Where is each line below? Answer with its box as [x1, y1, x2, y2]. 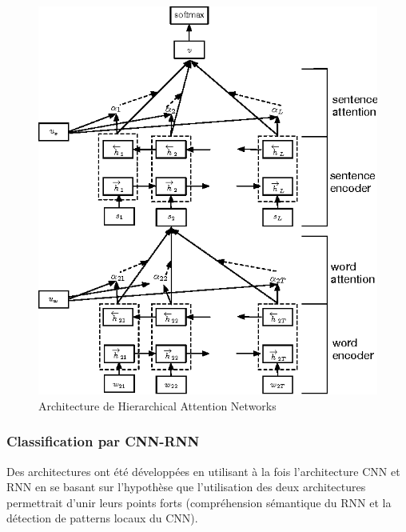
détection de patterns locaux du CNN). [6, 510, 198, 526]
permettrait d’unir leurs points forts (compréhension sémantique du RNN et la [6, 494, 392, 510]
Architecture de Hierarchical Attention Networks [38, 397, 277, 414]
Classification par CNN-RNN [6, 431, 200, 451]
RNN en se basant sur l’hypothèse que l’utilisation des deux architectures [6, 478, 366, 495]
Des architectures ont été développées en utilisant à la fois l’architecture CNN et [6, 462, 400, 479]
